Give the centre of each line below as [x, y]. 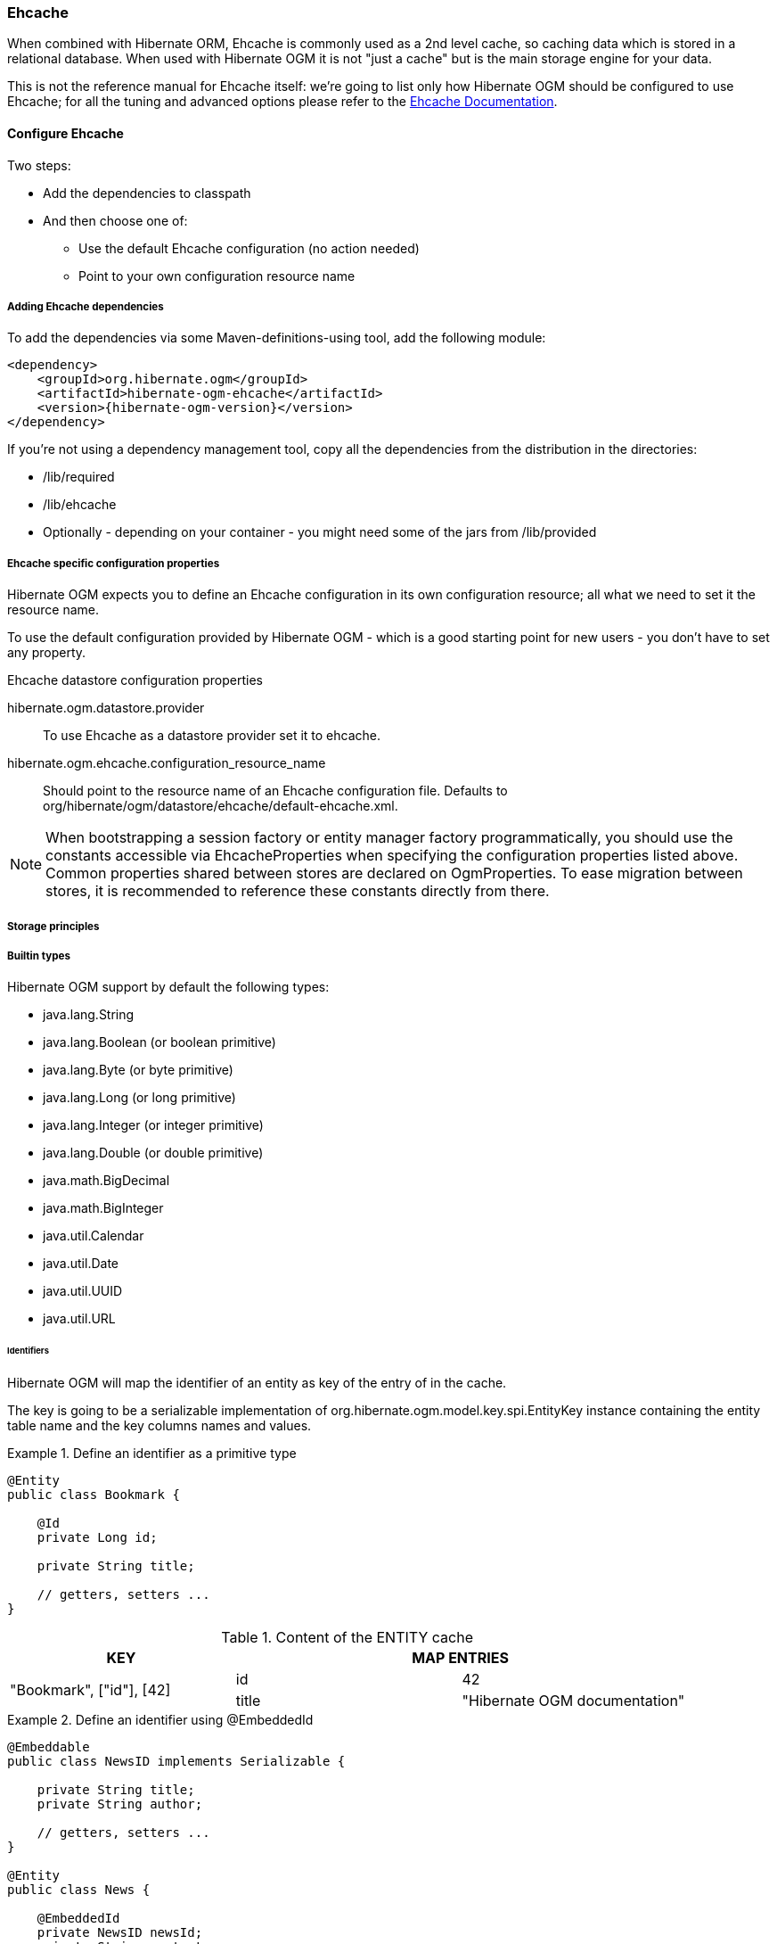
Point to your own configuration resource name [217, 276]
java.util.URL [79, 1319]
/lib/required [79, 477]
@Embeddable [49, 1747]
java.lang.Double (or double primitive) [153, 1153]
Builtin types [39, 956]
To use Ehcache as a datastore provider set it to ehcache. [212, 736]
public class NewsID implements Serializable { [176, 1762]
